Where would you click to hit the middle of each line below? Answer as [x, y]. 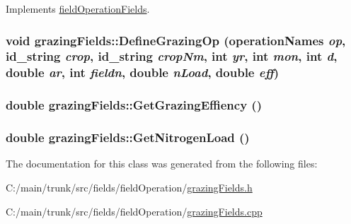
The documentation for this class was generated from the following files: [162, 164]
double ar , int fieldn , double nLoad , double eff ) [143, 72]
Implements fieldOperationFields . [78, 8]
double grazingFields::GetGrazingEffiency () [134, 105]
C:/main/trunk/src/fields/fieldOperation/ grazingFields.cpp [134, 211]
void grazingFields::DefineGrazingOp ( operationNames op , [176, 40]
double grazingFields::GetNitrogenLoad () [128, 137]
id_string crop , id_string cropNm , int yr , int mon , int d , [172, 56]
